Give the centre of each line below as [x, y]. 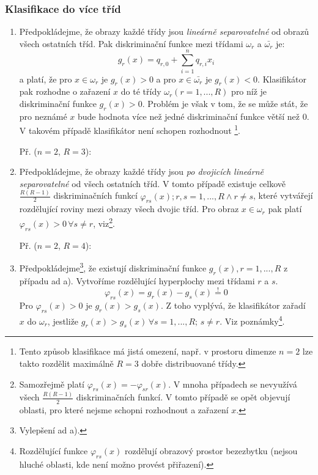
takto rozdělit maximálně [66, 363]
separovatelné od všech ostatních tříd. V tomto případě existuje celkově [153, 183]
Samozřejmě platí [52, 384]
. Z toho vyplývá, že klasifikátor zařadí [233, 305]
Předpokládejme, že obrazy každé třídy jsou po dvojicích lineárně [141, 171]
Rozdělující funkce [54, 450]
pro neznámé [43, 116]
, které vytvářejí [283, 195]
